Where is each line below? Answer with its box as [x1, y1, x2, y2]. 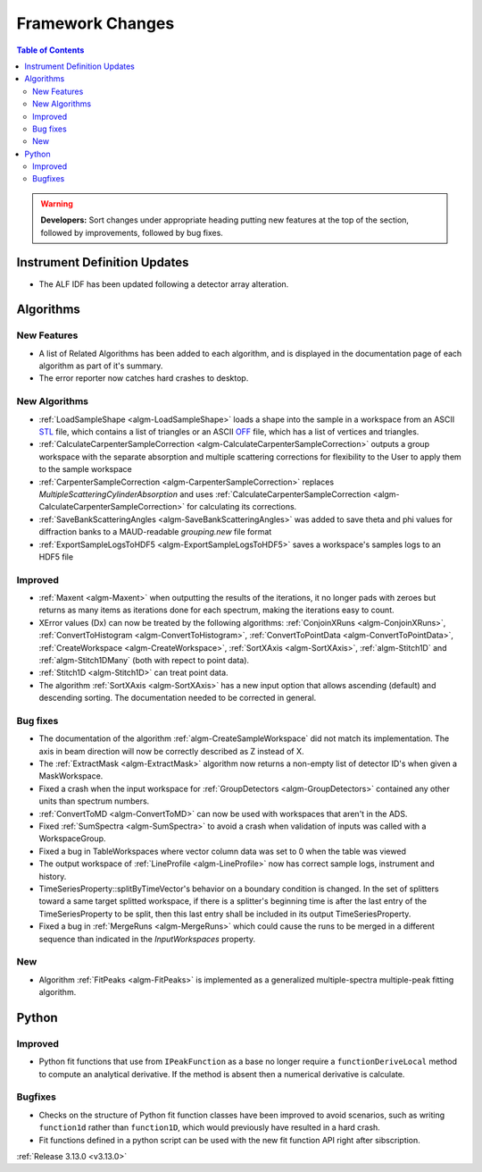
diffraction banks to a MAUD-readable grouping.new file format [38, 527, 272, 537]
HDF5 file [38, 551, 74, 562]
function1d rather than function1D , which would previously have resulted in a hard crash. [38, 1122, 381, 1133]
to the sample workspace [38, 464, 133, 475]
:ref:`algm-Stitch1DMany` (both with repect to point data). [38, 655, 250, 665]
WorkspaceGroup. [38, 833, 106, 844]
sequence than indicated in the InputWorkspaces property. [38, 933, 256, 944]
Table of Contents [16, 45, 85, 55]
